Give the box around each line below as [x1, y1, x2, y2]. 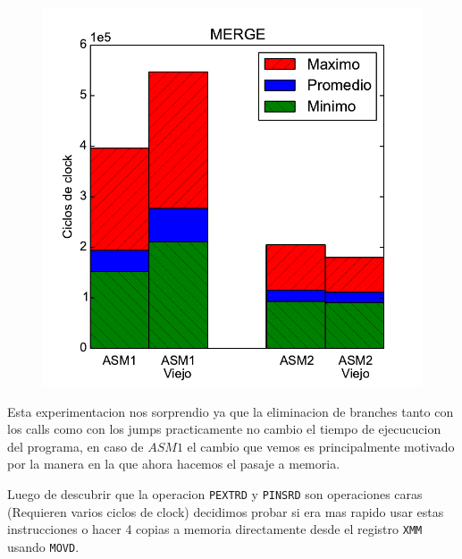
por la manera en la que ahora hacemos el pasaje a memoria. [7, 454, 340, 473]
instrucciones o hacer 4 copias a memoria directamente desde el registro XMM [7, 520, 423, 538]
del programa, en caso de [7, 436, 144, 455]
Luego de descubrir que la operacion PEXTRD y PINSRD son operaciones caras [7, 484, 423, 503]
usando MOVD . [7, 537, 80, 555]
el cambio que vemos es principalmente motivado [187, 436, 455, 455]
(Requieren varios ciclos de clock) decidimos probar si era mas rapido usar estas [7, 502, 444, 521]
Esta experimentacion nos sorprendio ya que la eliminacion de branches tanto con [7, 402, 454, 420]
